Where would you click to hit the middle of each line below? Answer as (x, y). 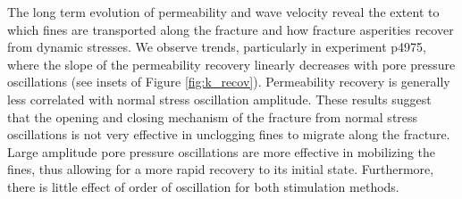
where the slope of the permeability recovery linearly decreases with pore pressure (231, 64)
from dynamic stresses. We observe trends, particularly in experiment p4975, (217, 47)
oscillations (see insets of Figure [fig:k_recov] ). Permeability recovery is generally (229, 82)
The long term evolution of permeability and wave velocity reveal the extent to (223, 12)
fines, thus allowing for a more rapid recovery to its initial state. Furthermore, (221, 169)
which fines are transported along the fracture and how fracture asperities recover (231, 29)
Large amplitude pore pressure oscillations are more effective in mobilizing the (222, 151)
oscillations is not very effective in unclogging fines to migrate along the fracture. (229, 134)
